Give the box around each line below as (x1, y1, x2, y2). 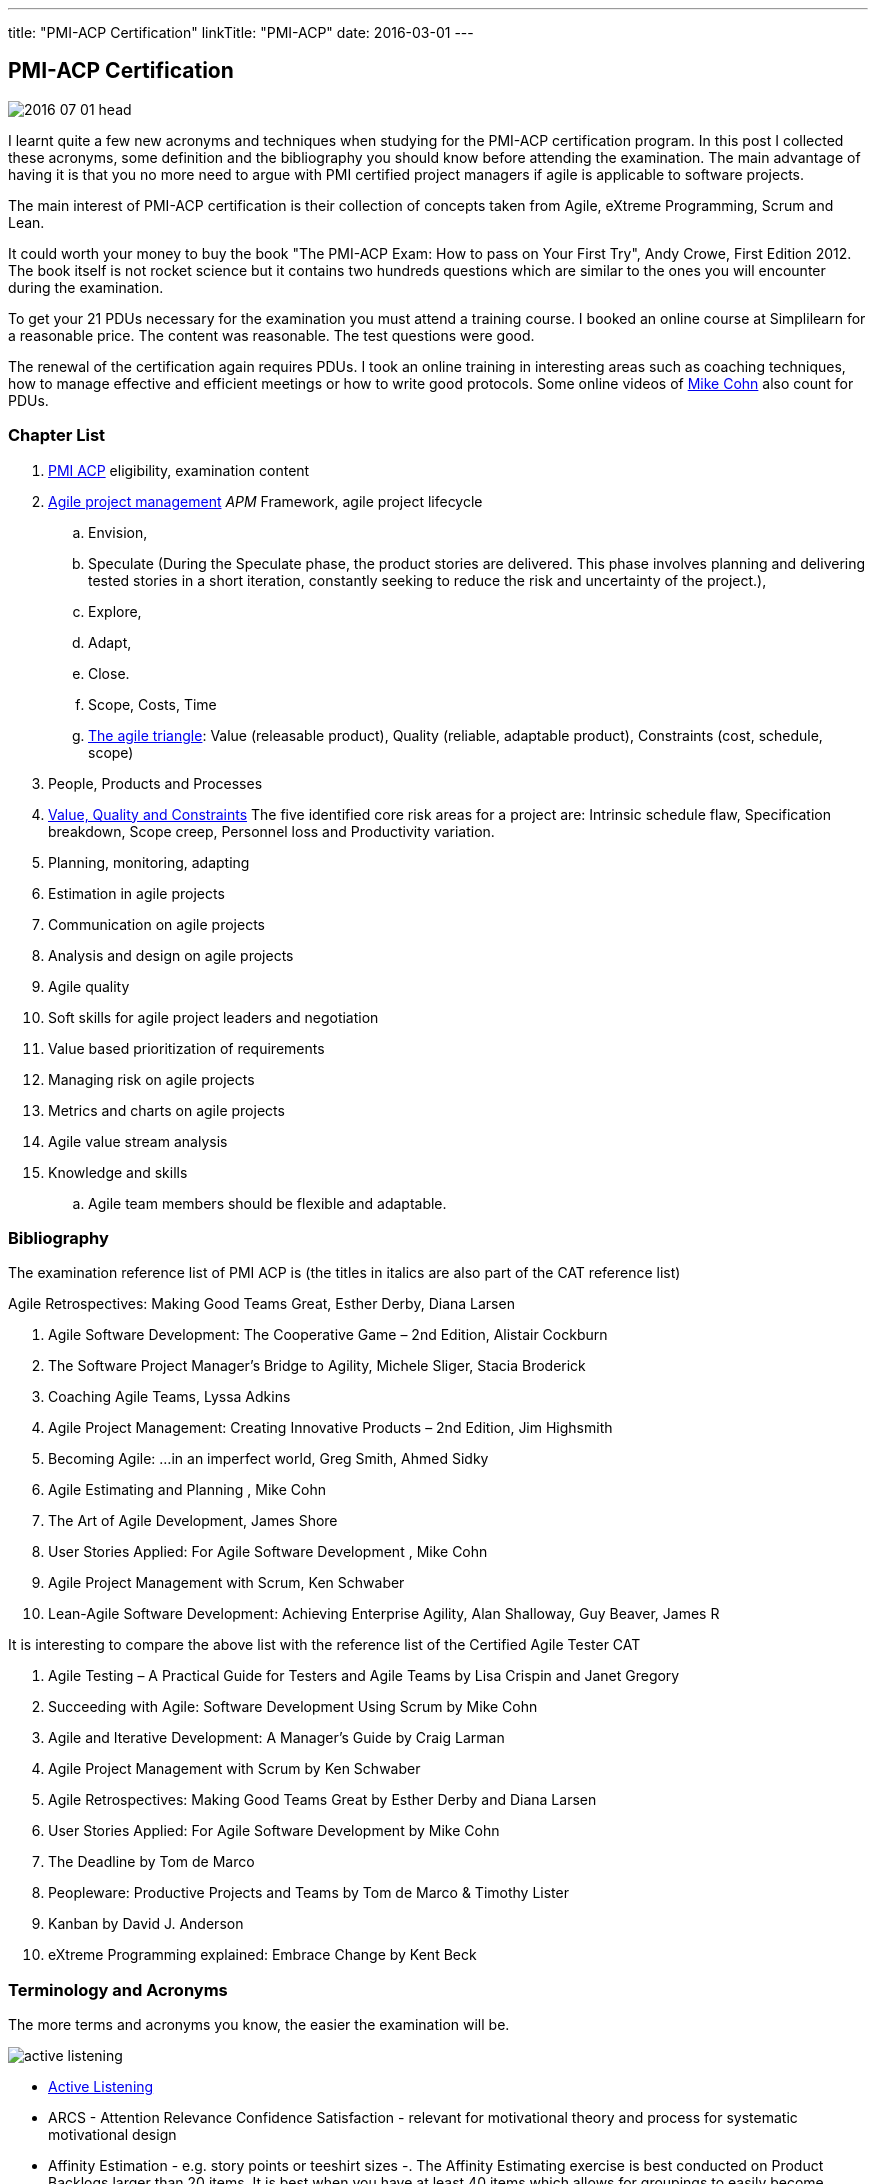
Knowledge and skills (48, 1163, 188, 1181)
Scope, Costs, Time (88, 695, 217, 713)
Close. (88, 664, 130, 682)
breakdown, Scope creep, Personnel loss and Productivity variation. (48, 822, 495, 840)
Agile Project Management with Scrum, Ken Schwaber (48, 1574, 405, 1592)
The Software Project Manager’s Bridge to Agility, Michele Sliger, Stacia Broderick (48, 1357, 586, 1375)
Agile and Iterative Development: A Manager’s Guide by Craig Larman (48, 1729, 505, 1747)
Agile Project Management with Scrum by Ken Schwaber (48, 1760, 421, 1778)
